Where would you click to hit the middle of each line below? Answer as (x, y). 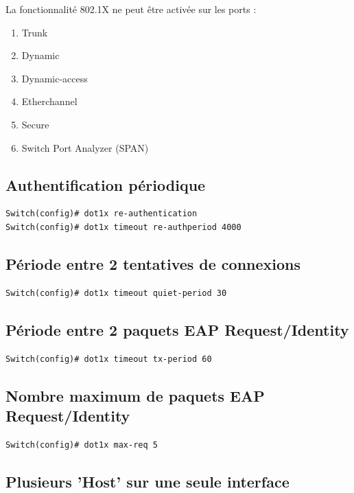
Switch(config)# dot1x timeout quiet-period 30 (116, 293)
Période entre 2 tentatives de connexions (153, 263)
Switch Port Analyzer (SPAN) (85, 147)
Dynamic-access (55, 78)
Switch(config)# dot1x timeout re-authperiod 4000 (123, 227)
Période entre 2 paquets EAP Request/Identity (177, 329)
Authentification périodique (106, 184)
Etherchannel (49, 101)
